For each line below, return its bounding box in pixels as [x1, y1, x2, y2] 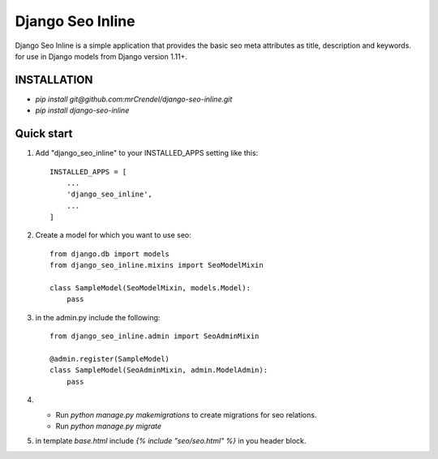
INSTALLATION [15, 73, 93, 87]
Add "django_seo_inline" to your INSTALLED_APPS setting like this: [35, 148, 259, 158]
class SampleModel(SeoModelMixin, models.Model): [49, 284, 251, 293]
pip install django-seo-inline [35, 105, 130, 115]
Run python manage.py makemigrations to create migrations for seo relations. [55, 410, 317, 419]
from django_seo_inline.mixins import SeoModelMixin [49, 260, 264, 270]
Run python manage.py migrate [55, 421, 162, 431]
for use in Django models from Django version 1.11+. [15, 51, 188, 61]
